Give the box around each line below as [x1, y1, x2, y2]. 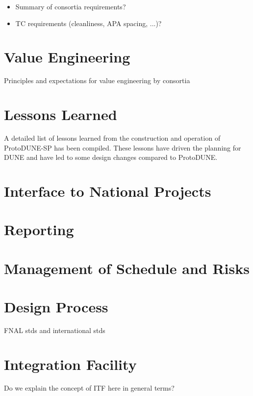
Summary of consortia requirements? [15, 1, 126, 11]
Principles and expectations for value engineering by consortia [4, 75, 190, 86]
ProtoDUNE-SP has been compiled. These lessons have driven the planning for [4, 142, 241, 152]
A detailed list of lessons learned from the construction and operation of [4, 133, 221, 143]
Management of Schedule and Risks [4, 258, 250, 278]
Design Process [4, 297, 108, 317]
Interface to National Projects [4, 181, 211, 201]
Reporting [4, 219, 74, 240]
